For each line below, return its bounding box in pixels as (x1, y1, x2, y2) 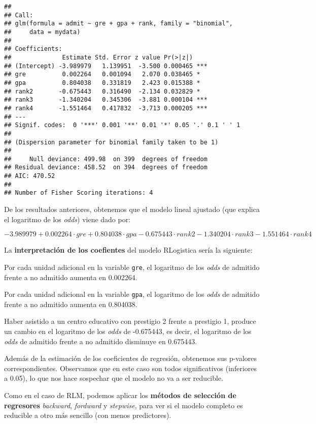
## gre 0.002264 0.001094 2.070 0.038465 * (4, 71, 200, 78)
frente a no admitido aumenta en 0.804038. (4, 298, 137, 309)
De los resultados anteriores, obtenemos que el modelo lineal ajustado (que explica (4, 204, 260, 215)
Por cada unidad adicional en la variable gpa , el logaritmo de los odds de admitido (4, 289, 260, 299)
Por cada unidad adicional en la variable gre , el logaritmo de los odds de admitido (4, 261, 260, 272)
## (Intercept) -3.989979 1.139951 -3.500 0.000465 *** (4, 62, 207, 70)
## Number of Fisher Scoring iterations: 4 (4, 189, 153, 197)
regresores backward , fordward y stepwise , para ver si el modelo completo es (4, 400, 243, 410)
